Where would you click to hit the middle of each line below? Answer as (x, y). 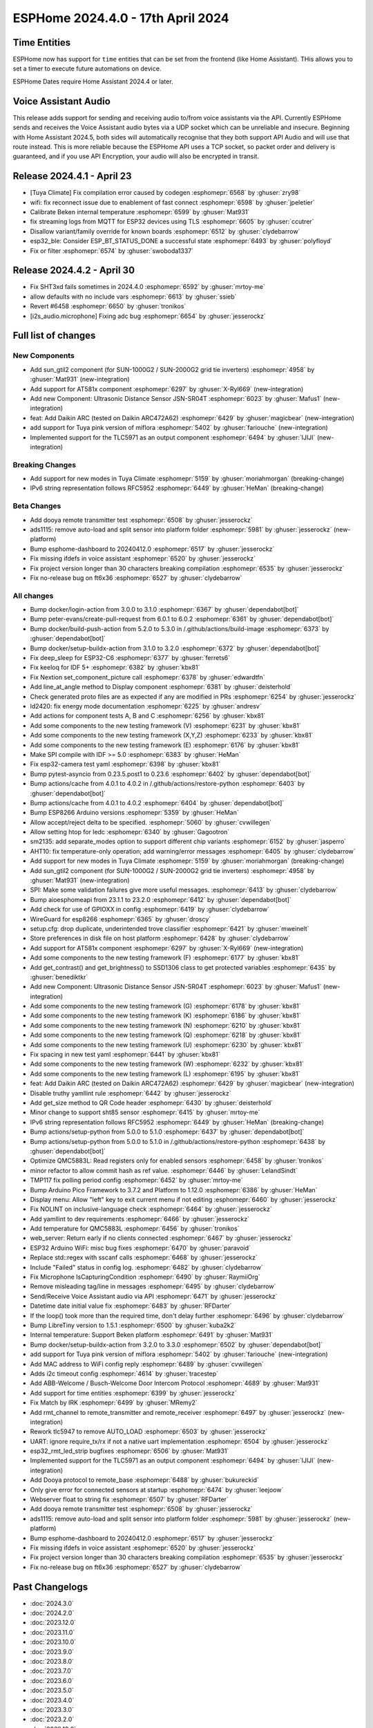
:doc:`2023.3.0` (52, 1709)
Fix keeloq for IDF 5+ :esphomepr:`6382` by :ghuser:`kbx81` (115, 668)
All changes (33, 596)
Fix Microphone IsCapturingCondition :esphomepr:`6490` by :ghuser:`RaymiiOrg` (145, 1277)
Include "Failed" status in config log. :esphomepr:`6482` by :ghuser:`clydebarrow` (147, 1267)
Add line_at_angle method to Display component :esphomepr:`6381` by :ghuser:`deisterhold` (161, 687)
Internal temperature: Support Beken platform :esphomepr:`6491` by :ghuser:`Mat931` (152, 1335)
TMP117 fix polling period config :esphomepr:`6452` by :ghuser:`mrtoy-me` (136, 1180)
